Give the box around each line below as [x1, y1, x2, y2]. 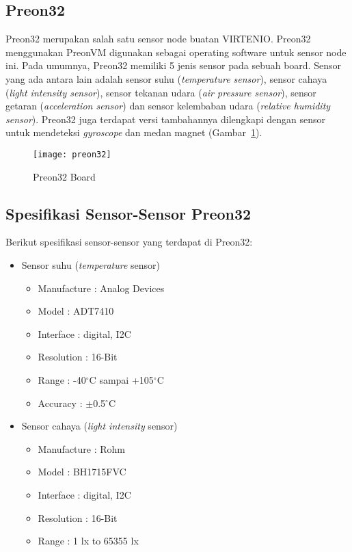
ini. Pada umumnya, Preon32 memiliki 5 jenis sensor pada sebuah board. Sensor [5, 58, 341, 73]
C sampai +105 [89, 372, 154, 386]
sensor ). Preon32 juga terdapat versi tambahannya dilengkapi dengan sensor [5, 111, 326, 126]
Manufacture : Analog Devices [38, 280, 165, 295]
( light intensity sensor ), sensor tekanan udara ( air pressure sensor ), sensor [5, 85, 316, 99]
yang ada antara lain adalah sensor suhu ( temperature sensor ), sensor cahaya [5, 71, 327, 86]
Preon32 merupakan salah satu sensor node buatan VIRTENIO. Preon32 [5, 31, 311, 46]
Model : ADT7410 [38, 304, 114, 318]
